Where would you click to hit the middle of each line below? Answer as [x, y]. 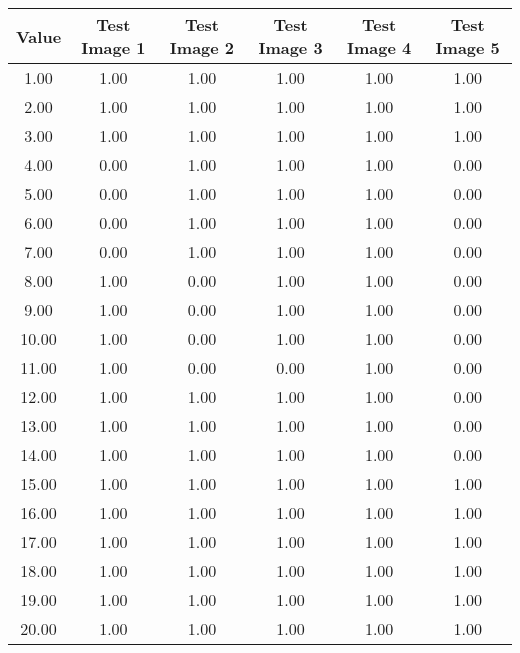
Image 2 [202, 47]
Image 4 [379, 47]
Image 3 [290, 47]
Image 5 [467, 47]
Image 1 [113, 47]
